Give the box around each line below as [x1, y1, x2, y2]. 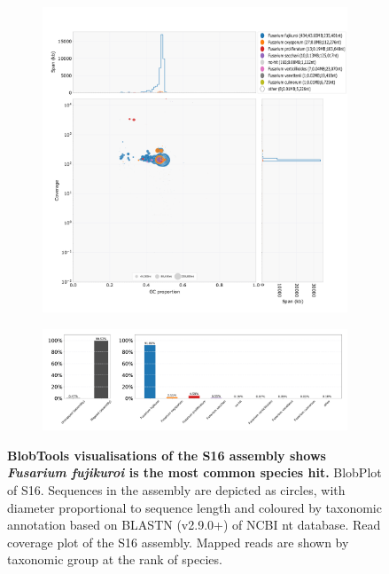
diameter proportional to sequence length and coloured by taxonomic [7, 498, 382, 516]
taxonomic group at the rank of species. [7, 550, 222, 569]
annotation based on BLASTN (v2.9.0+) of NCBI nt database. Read [7, 515, 381, 534]
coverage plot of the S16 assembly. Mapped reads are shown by [7, 532, 349, 551]
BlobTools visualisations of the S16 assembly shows [7, 445, 326, 464]
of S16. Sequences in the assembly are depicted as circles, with [7, 480, 346, 499]
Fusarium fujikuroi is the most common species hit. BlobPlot [7, 463, 382, 482]
